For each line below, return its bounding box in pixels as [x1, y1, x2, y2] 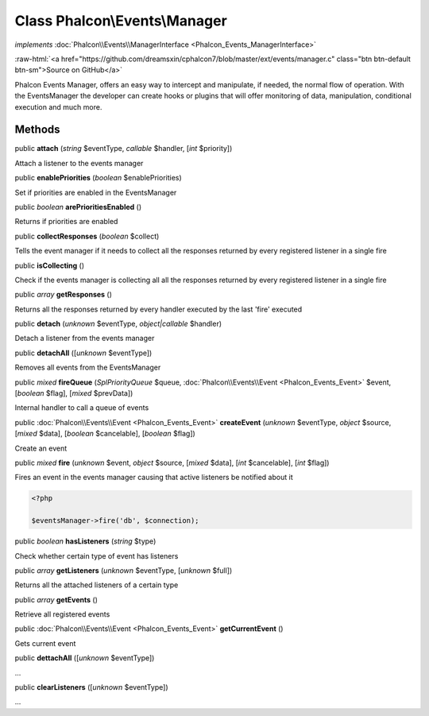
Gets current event [14, 638, 76, 648]
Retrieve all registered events [14, 610, 110, 619]
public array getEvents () [14, 594, 99, 604]
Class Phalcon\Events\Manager [14, 12, 228, 29]
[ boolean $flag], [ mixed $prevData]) [14, 389, 133, 398]
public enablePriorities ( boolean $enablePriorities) [14, 173, 182, 183]
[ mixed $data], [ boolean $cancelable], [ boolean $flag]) [14, 429, 196, 439]
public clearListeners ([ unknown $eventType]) [14, 683, 168, 692]
